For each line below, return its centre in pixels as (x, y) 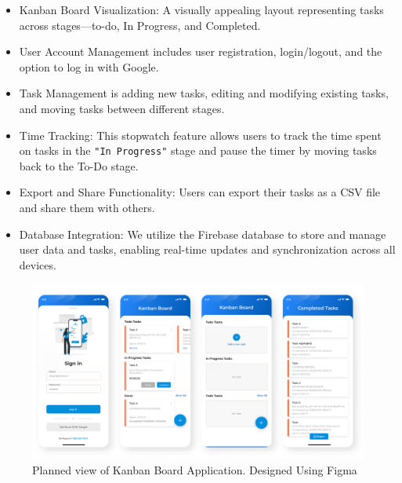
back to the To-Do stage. (79, 165)
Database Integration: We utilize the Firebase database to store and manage (203, 234)
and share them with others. (87, 207)
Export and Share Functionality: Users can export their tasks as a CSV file (200, 192)
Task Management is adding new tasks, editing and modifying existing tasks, (204, 93)
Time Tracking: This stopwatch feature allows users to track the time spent (200, 135)
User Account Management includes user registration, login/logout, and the (201, 51)
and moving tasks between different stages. (122, 108)
